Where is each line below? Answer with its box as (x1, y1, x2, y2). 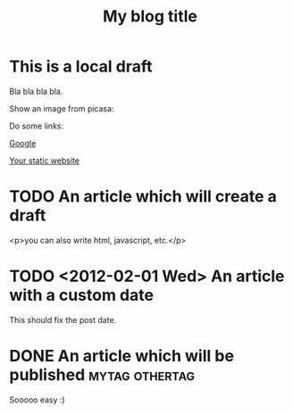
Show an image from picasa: (9, 103, 114, 113)
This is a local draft (9, 56, 154, 77)
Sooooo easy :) (9, 394, 65, 405)
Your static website (9, 154, 80, 166)
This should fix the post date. (9, 314, 117, 325)
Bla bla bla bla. (9, 86, 63, 96)
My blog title (102, 6, 198, 27)
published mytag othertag (9, 365, 195, 385)
